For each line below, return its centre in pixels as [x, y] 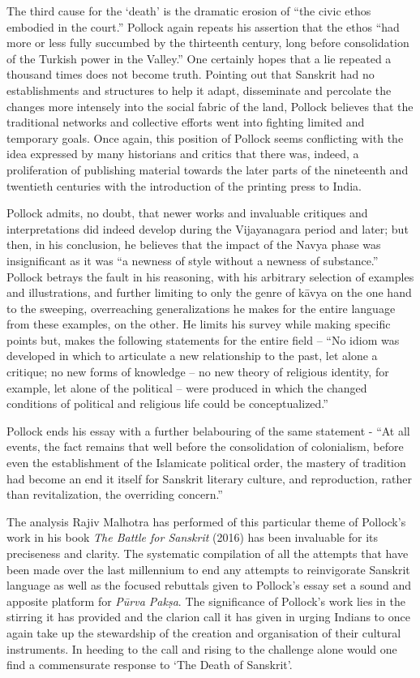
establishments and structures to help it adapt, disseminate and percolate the [199, 90]
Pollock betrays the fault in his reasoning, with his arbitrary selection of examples [210, 276]
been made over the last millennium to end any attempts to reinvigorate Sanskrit [208, 569]
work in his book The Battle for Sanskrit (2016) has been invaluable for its [192, 537]
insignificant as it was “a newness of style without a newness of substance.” [193, 260]
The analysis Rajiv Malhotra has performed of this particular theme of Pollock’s [206, 521]
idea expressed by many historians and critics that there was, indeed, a [183, 154]
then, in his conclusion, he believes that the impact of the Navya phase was [194, 245]
